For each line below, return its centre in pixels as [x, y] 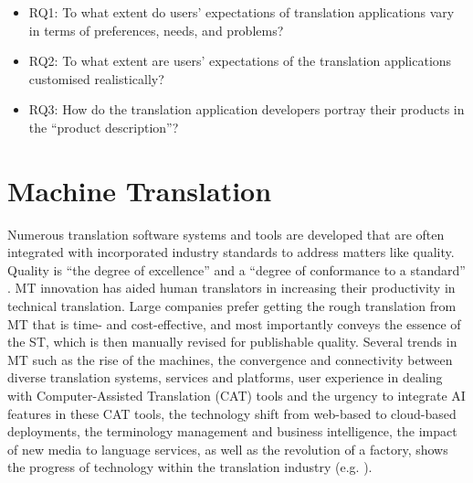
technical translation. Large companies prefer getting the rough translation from [232, 306]
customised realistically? [96, 78]
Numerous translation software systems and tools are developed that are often [226, 234]
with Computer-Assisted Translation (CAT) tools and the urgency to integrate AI [236, 396]
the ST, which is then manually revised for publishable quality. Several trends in [232, 342]
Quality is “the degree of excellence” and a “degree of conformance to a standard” [236, 269]
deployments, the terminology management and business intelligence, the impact [232, 431]
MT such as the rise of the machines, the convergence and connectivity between [230, 359]
